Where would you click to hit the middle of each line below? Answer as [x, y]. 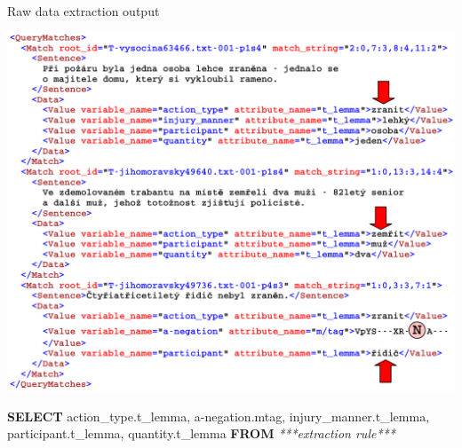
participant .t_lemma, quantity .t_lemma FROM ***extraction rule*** [201, 433]
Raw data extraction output [84, 11]
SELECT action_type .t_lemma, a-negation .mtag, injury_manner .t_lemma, [219, 416]
